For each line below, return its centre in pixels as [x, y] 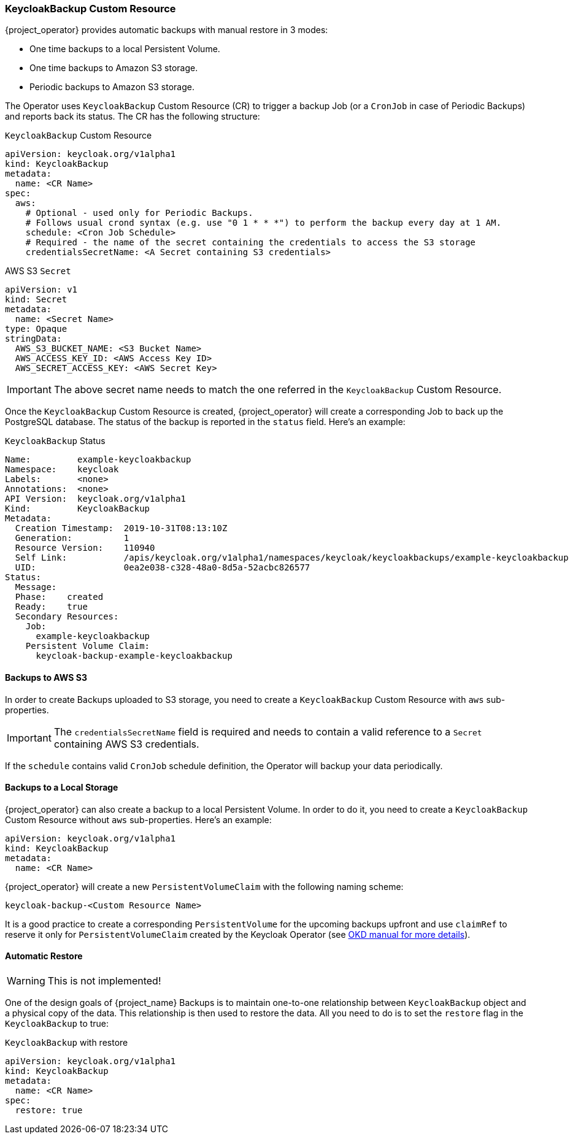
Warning [26, 981]
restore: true [49, 1110]
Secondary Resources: [67, 617]
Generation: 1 [72, 538]
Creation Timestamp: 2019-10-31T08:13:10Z [121, 528]
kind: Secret [36, 300]
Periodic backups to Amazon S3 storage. [112, 87]
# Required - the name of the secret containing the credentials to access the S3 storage [251, 243]
